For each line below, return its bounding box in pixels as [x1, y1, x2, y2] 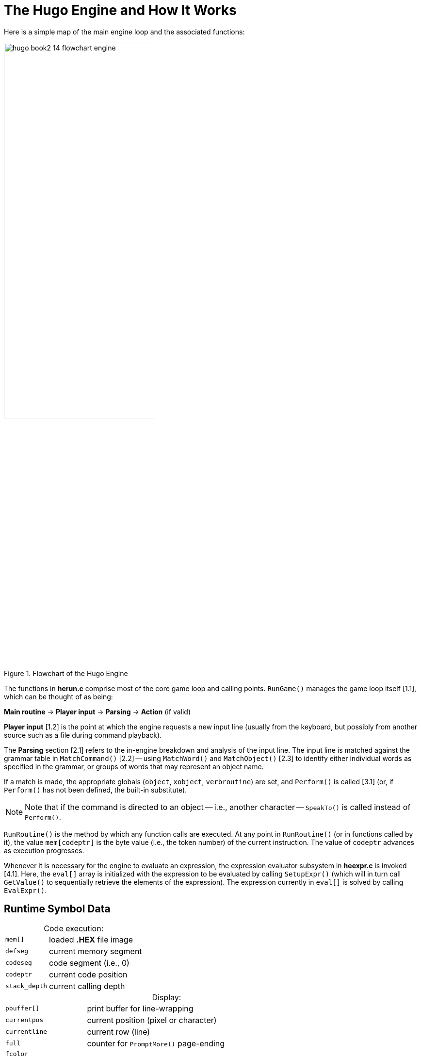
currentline [5, 1028, 48, 1036]
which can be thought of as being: [4, 692, 113, 701]
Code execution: [44, 923, 104, 933]
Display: [152, 992, 181, 1002]
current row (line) [87, 1026, 150, 1037]
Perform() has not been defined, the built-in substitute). [4, 785, 187, 794]
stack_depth [5, 982, 48, 990]
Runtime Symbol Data [4, 903, 111, 915]
